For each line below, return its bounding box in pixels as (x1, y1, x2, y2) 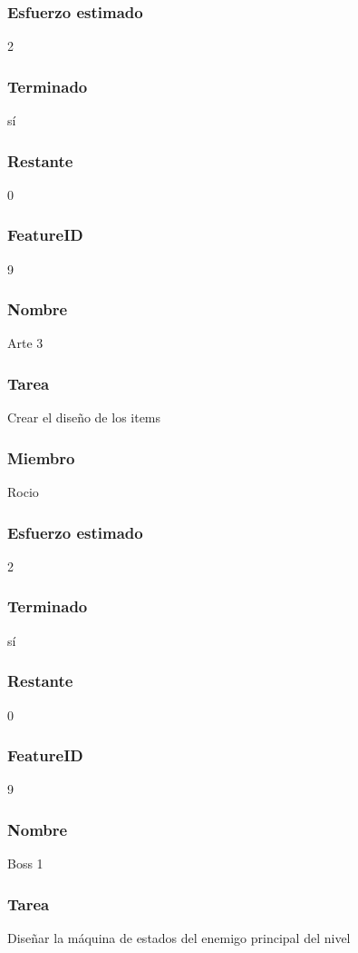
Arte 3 (7, 333, 44, 352)
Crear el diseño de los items (7, 408, 161, 427)
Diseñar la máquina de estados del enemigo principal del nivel (7, 928, 351, 947)
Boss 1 (7, 854, 44, 873)
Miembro (7, 446, 75, 469)
